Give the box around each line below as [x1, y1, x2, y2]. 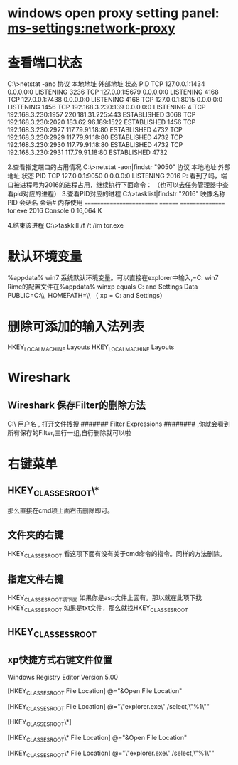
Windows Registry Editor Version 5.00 [7, 673, 119, 682]
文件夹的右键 [7, 529, 64, 541]
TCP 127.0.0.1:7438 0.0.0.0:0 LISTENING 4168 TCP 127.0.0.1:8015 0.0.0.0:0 [7, 95, 223, 104]
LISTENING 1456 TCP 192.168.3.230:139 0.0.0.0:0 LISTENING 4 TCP [7, 103, 206, 112]
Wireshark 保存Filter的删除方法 [7, 400, 146, 412]
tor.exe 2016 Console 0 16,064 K [7, 206, 102, 215]
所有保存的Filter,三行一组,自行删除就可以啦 [7, 428, 131, 437]
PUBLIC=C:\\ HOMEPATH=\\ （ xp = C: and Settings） [7, 291, 166, 300]
